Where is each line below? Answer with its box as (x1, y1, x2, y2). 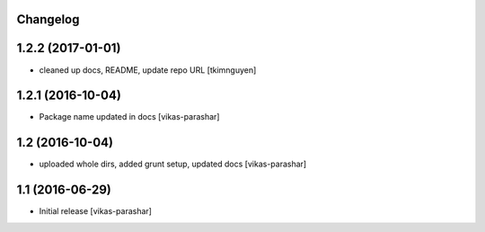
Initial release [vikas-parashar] (39, 206, 153, 217)
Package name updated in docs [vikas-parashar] (39, 112, 220, 122)
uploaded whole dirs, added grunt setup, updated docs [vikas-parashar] (39, 158, 307, 170)
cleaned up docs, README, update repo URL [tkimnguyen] (39, 64, 257, 76)
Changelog (16, 12, 80, 27)
